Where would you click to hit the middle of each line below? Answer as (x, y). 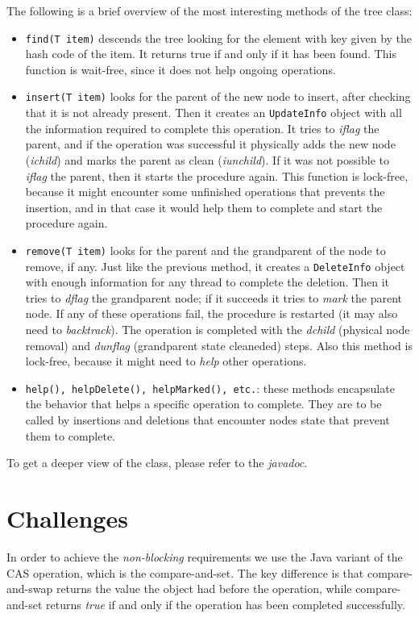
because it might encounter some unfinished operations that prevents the (205, 192)
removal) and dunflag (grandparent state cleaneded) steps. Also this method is (219, 345)
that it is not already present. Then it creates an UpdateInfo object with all (214, 113)
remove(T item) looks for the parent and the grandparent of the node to (205, 250)
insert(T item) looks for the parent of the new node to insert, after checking (218, 96)
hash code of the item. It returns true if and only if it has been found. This (211, 54)
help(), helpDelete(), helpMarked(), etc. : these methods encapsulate (210, 388)
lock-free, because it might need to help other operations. (166, 361)
